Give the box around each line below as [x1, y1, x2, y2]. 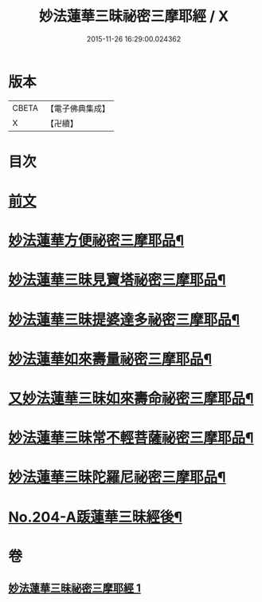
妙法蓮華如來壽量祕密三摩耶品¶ [8, 350, 213, 368]
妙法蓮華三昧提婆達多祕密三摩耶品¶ [8, 310, 240, 329]
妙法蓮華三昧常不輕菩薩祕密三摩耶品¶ [8, 429, 254, 447]
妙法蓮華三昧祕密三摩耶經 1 [8, 581, 142, 595]
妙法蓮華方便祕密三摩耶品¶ [8, 232, 185, 250]
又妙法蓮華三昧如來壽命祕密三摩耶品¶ [8, 390, 254, 407]
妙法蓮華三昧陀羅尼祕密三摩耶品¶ [8, 468, 226, 486]
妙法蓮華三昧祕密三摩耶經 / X [38, 7, 229, 26]
